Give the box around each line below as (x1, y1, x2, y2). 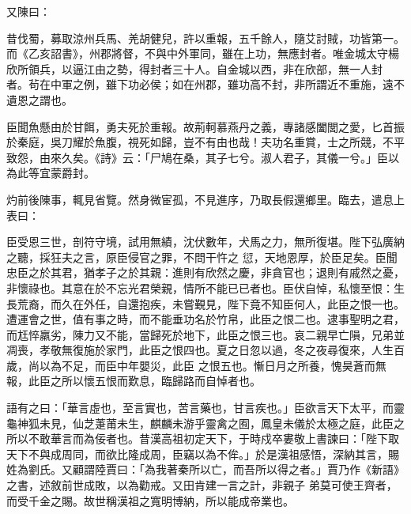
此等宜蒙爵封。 (17, 164, 95, 181)
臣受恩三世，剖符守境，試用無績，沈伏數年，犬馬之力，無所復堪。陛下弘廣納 (6, 233, 405, 250)
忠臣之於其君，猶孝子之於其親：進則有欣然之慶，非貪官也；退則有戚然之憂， (6, 264, 405, 281)
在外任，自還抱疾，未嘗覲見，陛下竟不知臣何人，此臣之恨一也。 (72, 295, 405, 312)
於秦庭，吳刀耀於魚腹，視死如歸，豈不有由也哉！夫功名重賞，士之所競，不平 (6, 134, 405, 150)
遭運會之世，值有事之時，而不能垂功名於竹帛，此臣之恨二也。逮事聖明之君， (6, 311, 405, 327)
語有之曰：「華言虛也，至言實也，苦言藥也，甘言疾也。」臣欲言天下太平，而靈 (6, 399, 405, 416)
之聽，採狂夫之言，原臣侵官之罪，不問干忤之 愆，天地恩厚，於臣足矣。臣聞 (6, 248, 398, 265)
